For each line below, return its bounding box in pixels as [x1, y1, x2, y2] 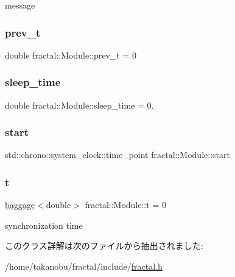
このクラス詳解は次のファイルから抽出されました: [5, 239, 203, 252]
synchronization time [5, 218, 83, 231]
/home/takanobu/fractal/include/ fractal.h [5, 260, 163, 273]
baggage [5, 198, 35, 211]
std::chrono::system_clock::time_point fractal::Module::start [5, 148, 230, 161]
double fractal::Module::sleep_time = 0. [5, 98, 154, 111]
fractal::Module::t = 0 [85, 198, 166, 211]
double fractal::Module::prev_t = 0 [5, 48, 136, 61]
